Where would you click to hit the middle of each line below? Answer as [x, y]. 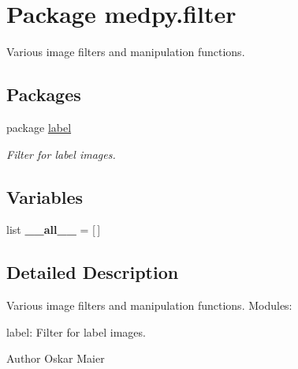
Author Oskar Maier [56, 358]
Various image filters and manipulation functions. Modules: [149, 305]
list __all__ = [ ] [54, 230]
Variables [45, 196]
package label [39, 127]
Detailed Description [93, 272]
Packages [44, 94]
